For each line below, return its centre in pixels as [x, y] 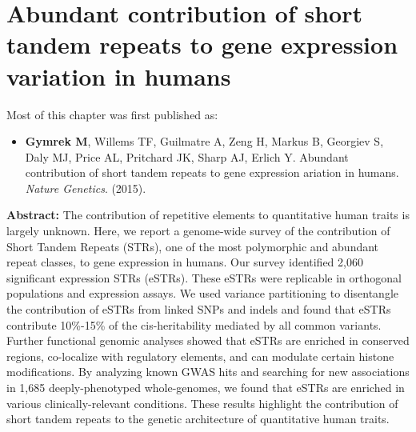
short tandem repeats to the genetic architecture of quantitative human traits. [198, 419]
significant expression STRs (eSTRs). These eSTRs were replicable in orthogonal [204, 277]
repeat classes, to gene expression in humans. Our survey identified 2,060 [185, 262]
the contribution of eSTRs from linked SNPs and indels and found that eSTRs [199, 309]
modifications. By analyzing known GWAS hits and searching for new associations [208, 372]
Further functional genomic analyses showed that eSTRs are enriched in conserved [208, 340]
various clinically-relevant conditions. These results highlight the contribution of [202, 403]
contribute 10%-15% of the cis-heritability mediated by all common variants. [194, 324]
